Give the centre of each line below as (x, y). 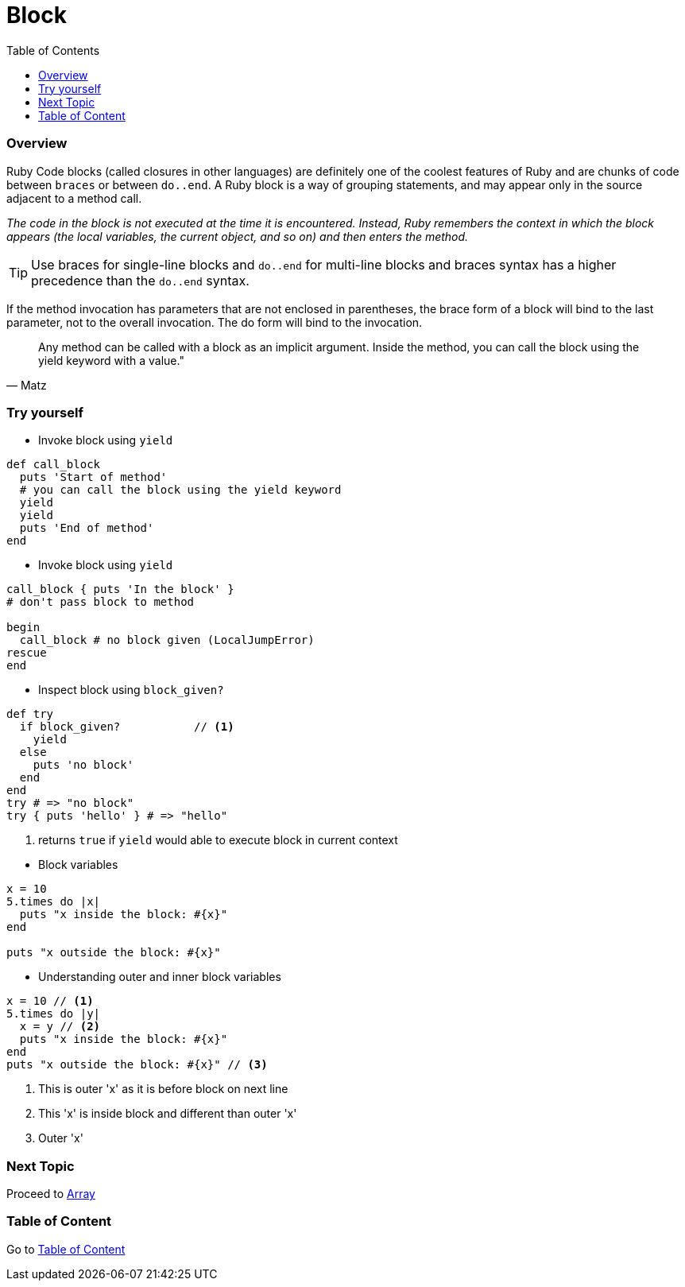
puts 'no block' (83, 765)
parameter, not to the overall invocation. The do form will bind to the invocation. (215, 322)
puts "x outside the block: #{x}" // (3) (137, 1065)
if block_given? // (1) (127, 727)
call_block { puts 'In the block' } (120, 589)
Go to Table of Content (66, 1249)
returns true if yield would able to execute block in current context (218, 840)
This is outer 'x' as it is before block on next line (163, 1089)
